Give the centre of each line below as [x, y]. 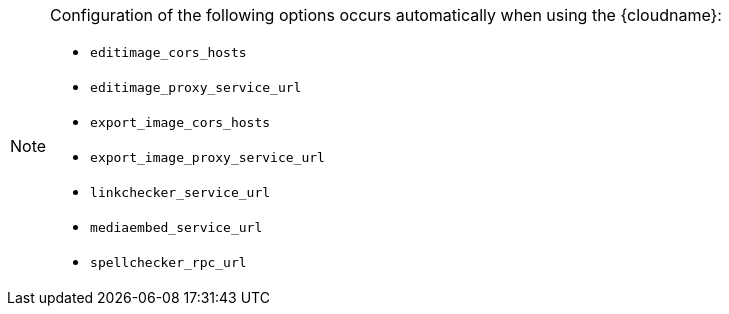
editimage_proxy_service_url [196, 87]
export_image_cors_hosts [180, 122]
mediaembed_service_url [176, 227]
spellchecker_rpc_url [168, 262]
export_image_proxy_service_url [207, 157]
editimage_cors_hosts [168, 52]
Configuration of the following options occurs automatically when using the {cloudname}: [386, 15]
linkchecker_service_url [180, 192]
